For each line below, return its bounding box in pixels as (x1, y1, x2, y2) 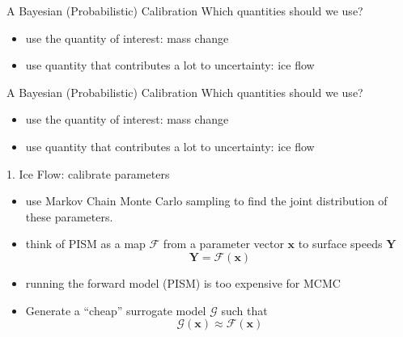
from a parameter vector (163, 235, 284, 252)
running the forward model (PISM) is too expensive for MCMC (25, 274, 341, 291)
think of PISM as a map (25, 235, 146, 252)
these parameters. (25, 208, 113, 225)
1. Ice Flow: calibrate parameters (6, 165, 170, 182)
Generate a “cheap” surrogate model (25, 301, 206, 318)
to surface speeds (298, 235, 383, 252)
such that (221, 301, 268, 318)
